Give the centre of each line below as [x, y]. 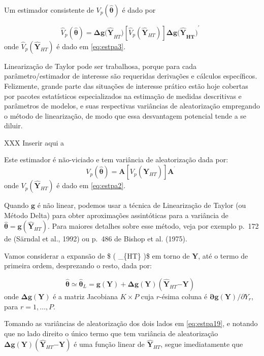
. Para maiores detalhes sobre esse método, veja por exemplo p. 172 [153, 226]
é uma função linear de [109, 344]
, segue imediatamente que [202, 344]
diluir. [13, 126]
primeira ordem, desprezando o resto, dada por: [78, 265]
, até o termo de [223, 255]
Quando [16, 205]
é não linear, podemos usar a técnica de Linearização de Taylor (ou [142, 205]
